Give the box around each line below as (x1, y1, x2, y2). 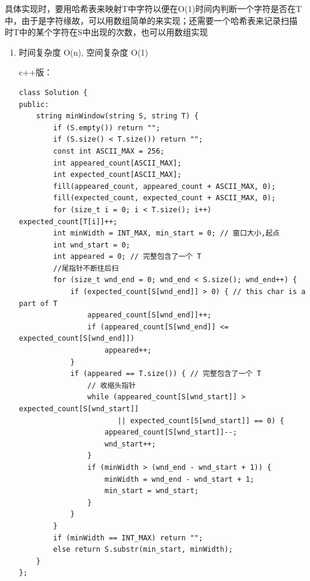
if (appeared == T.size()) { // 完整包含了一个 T (70, 369, 262, 378)
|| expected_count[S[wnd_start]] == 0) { (117, 416, 284, 425)
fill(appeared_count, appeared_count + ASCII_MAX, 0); (53, 182, 276, 191)
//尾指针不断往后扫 (53, 264, 119, 273)
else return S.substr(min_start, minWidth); (53, 545, 233, 554)
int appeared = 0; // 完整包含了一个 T (53, 252, 201, 261)
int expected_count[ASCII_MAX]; (53, 170, 182, 179)
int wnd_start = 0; (53, 240, 130, 249)
